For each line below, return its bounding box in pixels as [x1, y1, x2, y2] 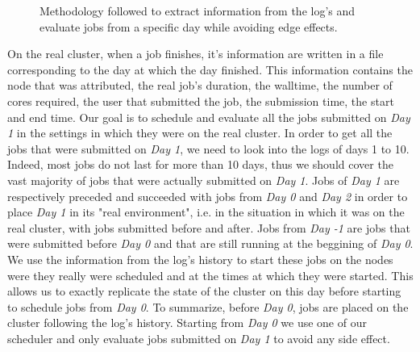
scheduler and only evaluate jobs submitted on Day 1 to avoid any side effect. [7, 329, 390, 346]
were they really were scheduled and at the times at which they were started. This [7, 266, 414, 283]
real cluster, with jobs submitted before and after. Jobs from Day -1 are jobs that [7, 219, 410, 236]
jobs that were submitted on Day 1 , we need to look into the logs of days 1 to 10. [7, 140, 410, 157]
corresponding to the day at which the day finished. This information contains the [7, 61, 413, 78]
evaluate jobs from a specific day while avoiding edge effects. [40, 18, 338, 35]
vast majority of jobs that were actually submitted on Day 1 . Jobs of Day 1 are [7, 171, 400, 188]
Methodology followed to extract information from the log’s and [40, 2, 356, 19]
